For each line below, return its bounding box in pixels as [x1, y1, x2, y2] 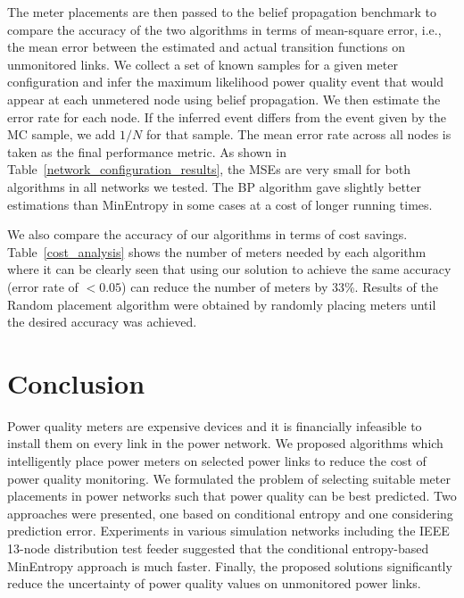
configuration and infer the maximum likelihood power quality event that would [7, 72, 444, 91]
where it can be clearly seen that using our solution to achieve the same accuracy [7, 260, 452, 278]
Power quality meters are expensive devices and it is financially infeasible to [7, 416, 422, 435]
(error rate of [7, 277, 79, 295]
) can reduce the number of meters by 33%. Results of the [121, 277, 438, 295]
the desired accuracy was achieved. [7, 312, 197, 331]
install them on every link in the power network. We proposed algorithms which [7, 434, 443, 453]
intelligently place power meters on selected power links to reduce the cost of [7, 452, 427, 469]
